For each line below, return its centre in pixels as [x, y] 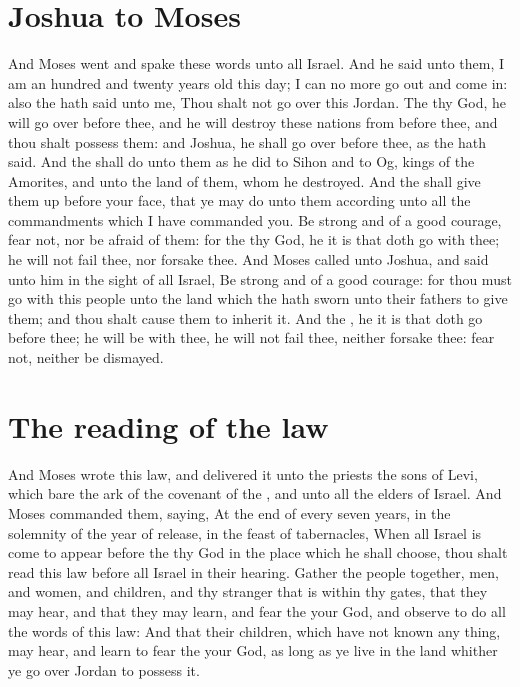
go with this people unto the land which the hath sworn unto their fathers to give [258, 298]
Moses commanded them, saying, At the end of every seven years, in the [229, 512]
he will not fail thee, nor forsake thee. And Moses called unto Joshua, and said [248, 259]
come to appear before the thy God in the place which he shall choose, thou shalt [258, 552]
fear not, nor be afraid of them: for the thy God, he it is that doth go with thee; [254, 239]
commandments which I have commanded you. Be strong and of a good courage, [255, 219]
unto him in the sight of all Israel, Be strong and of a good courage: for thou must [260, 278]
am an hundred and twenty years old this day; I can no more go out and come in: [258, 82]
